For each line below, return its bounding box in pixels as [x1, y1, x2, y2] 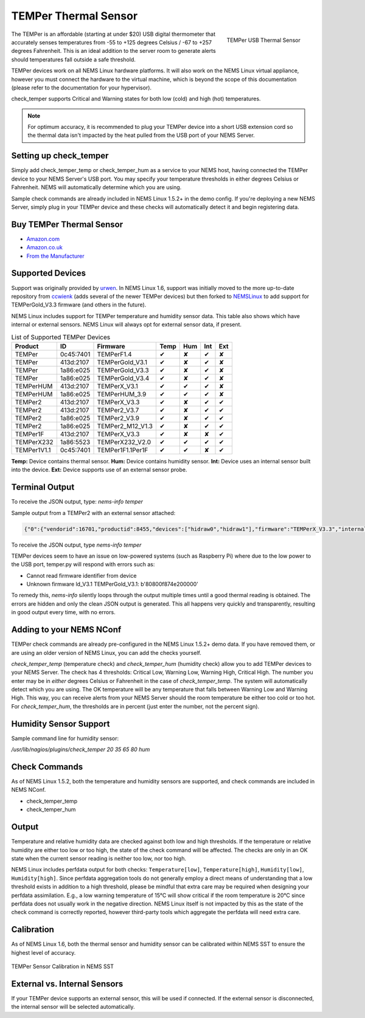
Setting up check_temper [11, 151, 109, 161]
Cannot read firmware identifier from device [26, 572, 137, 579]
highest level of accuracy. [11, 949, 76, 956]
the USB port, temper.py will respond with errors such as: [11, 561, 155, 568]
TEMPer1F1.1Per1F [97, 446, 148, 454]
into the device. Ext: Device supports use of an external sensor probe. [11, 466, 187, 474]
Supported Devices [11, 268, 86, 279]
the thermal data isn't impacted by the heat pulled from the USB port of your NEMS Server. [27, 131, 255, 139]
